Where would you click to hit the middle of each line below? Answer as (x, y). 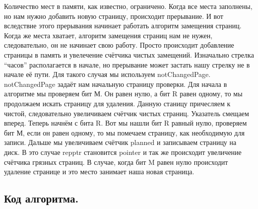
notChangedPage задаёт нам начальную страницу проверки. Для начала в (116, 84)
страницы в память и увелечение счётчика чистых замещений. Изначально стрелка (129, 54)
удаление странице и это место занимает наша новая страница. (99, 172)
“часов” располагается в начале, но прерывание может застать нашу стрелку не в (127, 64)
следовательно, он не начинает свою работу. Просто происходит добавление (119, 45)
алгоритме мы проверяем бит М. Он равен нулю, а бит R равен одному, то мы (123, 94)
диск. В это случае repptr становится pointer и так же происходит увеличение (123, 152)
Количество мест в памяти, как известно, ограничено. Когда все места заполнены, (128, 6)
